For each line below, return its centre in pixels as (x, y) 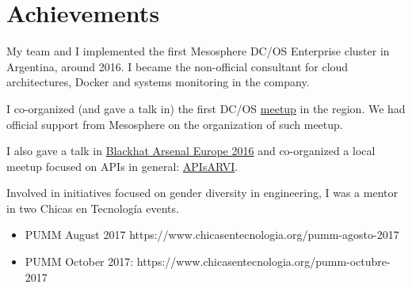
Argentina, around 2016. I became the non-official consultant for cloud (177, 66)
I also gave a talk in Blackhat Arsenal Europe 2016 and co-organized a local (191, 151)
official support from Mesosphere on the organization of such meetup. (175, 124)
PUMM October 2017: (79, 261)
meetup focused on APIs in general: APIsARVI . (122, 166)
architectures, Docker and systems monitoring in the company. (158, 82)
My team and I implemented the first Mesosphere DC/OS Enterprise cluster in (198, 51)
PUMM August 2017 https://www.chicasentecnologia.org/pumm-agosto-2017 (212, 235)
